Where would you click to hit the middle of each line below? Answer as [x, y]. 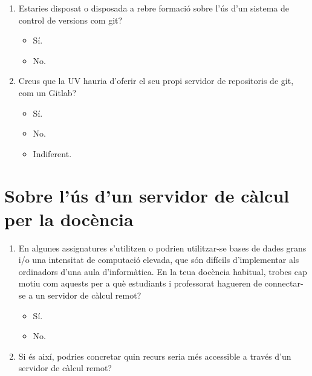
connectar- [284, 283]
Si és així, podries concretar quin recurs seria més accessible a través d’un [155, 356]
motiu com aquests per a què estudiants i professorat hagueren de [140, 283]
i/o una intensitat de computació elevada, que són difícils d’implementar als [159, 260]
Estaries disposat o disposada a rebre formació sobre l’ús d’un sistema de [154, 8]
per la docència [69, 219]
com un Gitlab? [47, 92]
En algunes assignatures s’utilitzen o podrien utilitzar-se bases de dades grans [162, 248]
